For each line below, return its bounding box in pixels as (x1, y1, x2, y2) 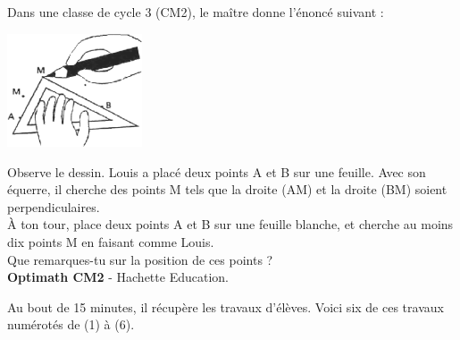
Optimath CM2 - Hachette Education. (7, 268, 229, 286)
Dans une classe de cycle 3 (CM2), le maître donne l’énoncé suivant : (7, 3, 384, 21)
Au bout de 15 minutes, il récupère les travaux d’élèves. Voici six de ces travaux (7, 297, 444, 316)
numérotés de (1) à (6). (7, 315, 135, 334)
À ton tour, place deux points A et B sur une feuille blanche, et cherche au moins (7, 215, 454, 234)
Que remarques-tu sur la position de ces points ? (7, 250, 273, 268)
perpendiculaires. (7, 197, 100, 216)
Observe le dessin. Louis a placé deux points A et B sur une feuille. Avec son (7, 162, 426, 181)
